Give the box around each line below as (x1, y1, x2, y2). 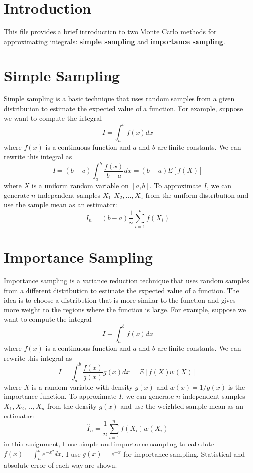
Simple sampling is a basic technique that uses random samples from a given (4, 93, 235, 104)
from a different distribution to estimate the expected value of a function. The (4, 285, 239, 295)
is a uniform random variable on (31, 180, 129, 190)
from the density (47, 400, 97, 411)
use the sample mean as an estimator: (4, 199, 117, 210)
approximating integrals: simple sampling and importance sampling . (4, 36, 225, 46)
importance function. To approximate (4, 391, 117, 401)
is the (228, 381, 245, 391)
